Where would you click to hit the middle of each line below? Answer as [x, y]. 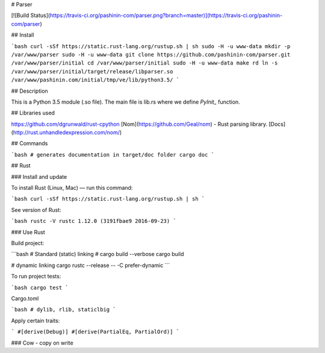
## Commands [29, 143]
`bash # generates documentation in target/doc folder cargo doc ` [113, 155]
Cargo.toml [25, 298]
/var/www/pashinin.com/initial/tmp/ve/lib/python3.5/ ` [95, 80]
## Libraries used [33, 113]
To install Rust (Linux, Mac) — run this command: [72, 188]
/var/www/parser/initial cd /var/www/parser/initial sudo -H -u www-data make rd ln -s [144, 63]
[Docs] [277, 124]
